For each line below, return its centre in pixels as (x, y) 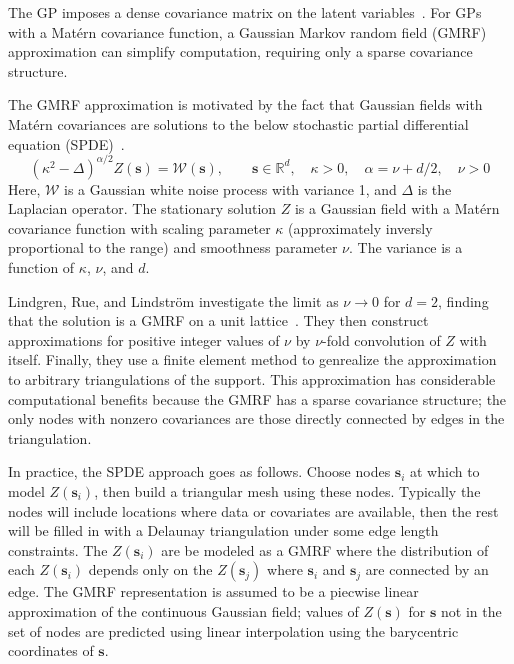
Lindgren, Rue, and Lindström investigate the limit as (173, 300)
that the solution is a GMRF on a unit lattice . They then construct (218, 320)
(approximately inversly (360, 227)
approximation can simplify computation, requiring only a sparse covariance (240, 51)
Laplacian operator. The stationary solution (142, 208)
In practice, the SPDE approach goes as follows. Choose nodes (199, 471)
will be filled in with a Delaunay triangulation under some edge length (223, 530)
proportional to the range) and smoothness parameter (173, 247)
